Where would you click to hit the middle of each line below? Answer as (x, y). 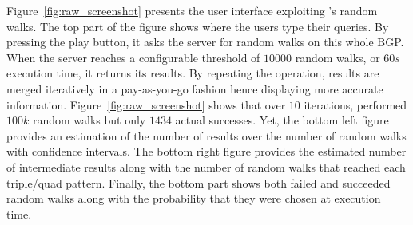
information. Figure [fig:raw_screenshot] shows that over (146, 104)
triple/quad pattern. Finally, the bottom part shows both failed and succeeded (199, 182)
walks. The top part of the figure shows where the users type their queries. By (198, 26)
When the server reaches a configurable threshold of (133, 57)
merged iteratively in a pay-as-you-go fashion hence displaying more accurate (195, 88)
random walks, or (338, 57)
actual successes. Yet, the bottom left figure (282, 120)
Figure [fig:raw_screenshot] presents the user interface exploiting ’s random (192, 10)
